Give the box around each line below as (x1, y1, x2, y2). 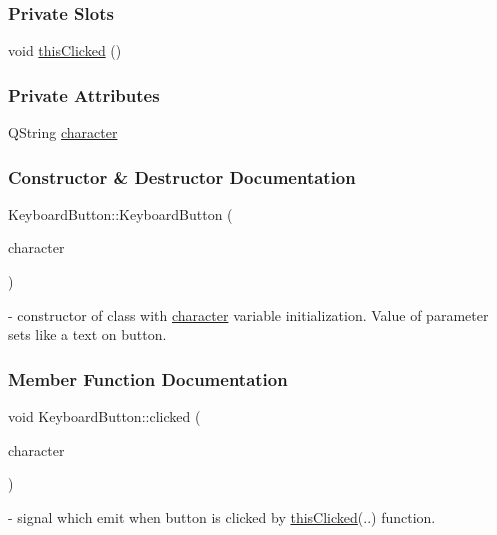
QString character (8, 122, 118, 143)
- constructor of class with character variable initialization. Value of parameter (8, 304, 489, 325)
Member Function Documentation (8, 366, 288, 391)
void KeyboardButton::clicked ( (8, 406, 201, 427)
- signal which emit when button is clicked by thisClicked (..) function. (8, 506, 436, 527)
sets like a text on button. (8, 324, 167, 345)
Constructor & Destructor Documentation (8, 164, 356, 189)
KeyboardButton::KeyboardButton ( (8, 203, 233, 224)
